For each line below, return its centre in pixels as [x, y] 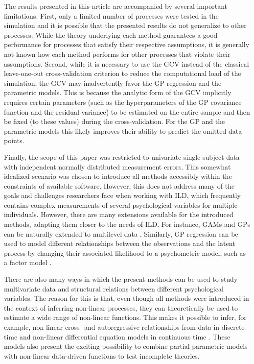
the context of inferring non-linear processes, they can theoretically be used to [121, 307]
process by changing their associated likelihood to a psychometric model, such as [125, 253]
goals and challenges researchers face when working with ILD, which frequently [122, 195]
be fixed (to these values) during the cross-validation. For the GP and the [115, 121]
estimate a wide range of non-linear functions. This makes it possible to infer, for [125, 317]
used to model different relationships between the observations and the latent [120, 243]
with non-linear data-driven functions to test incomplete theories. [102, 355]
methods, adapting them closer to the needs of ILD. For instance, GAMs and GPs [127, 224]
